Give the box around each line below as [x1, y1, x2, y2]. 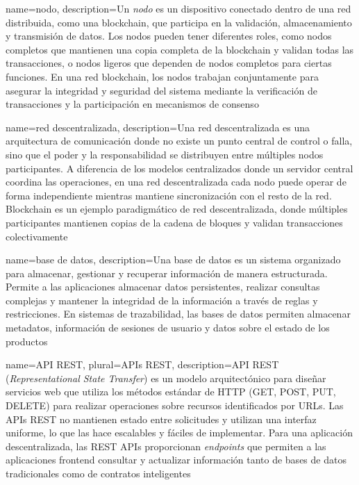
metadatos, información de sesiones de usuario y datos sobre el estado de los [6, 320, 330, 335]
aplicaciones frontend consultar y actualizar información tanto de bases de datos [6, 452, 347, 467]
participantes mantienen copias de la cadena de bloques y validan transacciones [6, 215, 343, 229]
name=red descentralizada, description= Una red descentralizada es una [6, 120, 310, 134]
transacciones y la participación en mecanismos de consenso [6, 97, 259, 111]
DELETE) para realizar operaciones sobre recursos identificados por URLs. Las [6, 398, 344, 413]
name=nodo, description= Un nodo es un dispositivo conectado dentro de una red [6, 1, 351, 15]
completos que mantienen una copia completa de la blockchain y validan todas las [6, 42, 354, 56]
